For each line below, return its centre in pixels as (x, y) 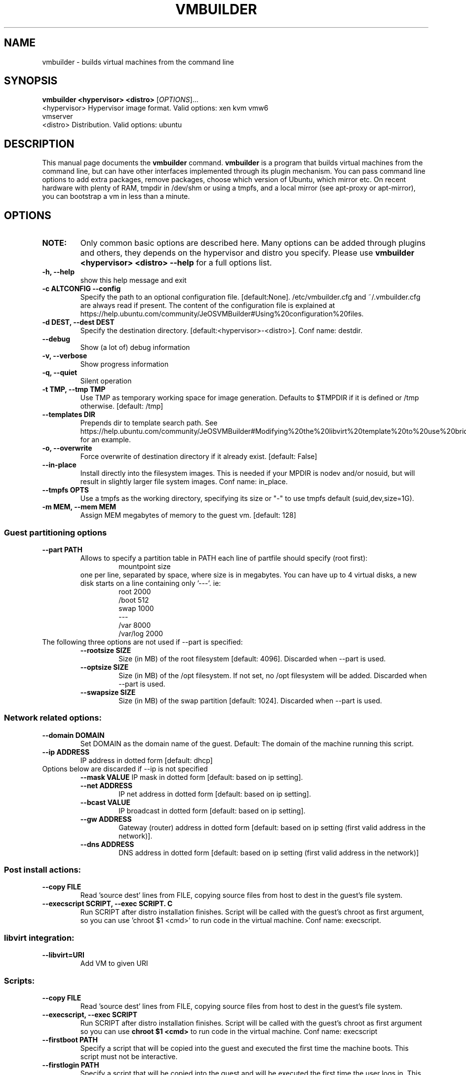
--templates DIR (69, 415)
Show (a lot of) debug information (135, 347)
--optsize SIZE (104, 667)
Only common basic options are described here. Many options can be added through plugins (253, 243)
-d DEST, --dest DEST (78, 322)
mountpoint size (145, 566)
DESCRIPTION (39, 144)
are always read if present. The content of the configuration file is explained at (208, 306)
